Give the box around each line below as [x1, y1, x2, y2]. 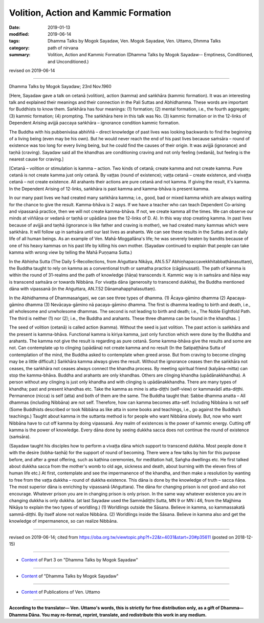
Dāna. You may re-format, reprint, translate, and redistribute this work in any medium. [28, 612, 207, 618]
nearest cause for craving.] [9, 156, 64, 162]
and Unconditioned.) [47, 59, 89, 65]
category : [9, 44, 30, 51]
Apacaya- [226, 295, 247, 301]
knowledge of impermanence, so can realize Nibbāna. [9, 518, 118, 524]
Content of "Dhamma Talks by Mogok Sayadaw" [21, 573, 119, 579]
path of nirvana [47, 44, 78, 51]
